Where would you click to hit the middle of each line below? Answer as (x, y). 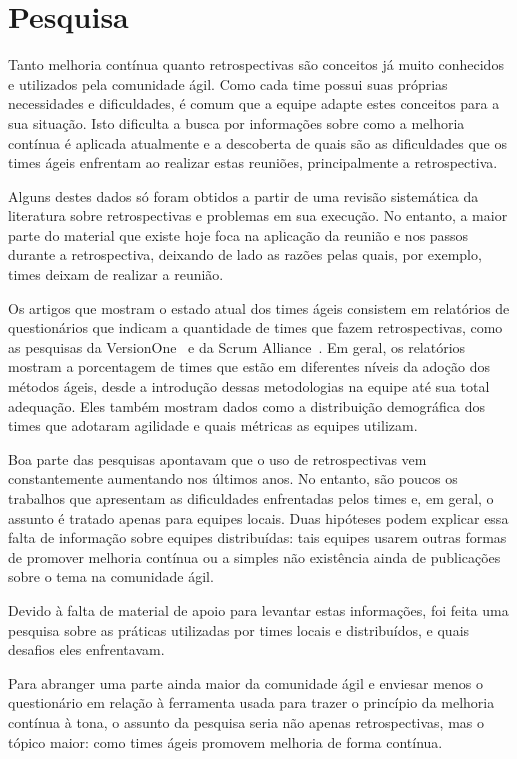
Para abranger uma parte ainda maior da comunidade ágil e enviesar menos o (246, 682)
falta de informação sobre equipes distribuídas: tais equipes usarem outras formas (257, 537)
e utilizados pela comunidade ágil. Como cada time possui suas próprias (228, 83)
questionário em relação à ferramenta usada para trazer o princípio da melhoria (251, 702)
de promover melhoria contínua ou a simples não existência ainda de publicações (254, 556)
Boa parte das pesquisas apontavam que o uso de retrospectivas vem (217, 458)
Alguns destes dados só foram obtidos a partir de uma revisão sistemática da (243, 195)
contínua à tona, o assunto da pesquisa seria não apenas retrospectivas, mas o (246, 721)
